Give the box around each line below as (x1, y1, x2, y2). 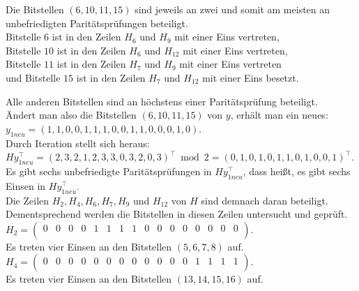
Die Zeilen (6, 193, 49, 207)
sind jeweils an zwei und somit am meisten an (135, 2, 330, 16)
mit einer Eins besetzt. (202, 70, 299, 84)
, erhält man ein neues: (230, 107, 328, 122)
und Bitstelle (6, 70, 61, 84)
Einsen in (6, 178, 46, 193)
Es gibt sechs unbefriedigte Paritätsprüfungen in (6, 163, 212, 178)
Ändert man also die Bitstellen (6, 107, 137, 122)
